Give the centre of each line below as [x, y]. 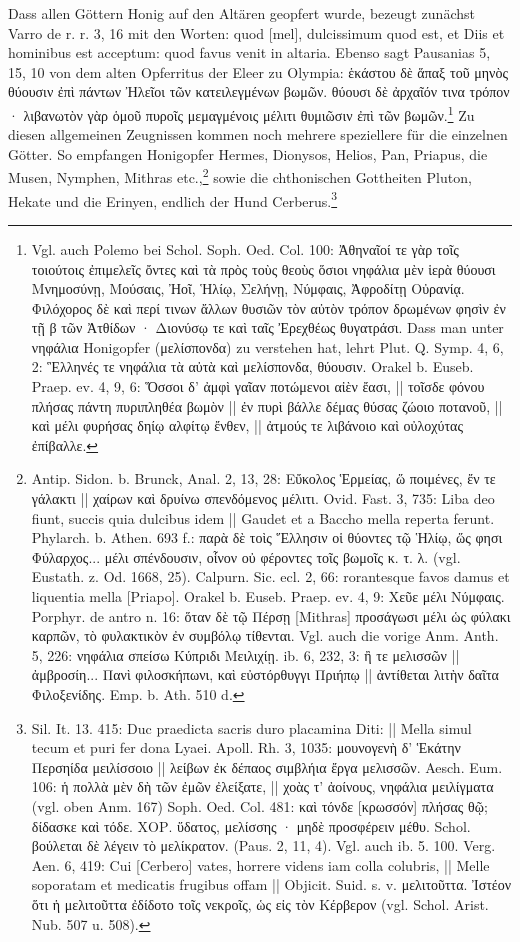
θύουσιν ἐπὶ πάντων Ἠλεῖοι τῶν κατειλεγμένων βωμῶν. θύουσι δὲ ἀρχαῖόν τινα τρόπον [259, 91]
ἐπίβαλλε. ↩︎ [65, 444]
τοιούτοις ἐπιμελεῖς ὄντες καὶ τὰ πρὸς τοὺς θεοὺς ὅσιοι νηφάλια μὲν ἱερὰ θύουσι [263, 268]
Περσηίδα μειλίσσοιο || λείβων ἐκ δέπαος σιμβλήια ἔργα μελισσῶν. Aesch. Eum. [267, 766]
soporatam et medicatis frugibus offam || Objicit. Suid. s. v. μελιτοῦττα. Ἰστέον [271, 884]
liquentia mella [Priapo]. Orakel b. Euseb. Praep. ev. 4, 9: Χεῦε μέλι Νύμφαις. [268, 596]
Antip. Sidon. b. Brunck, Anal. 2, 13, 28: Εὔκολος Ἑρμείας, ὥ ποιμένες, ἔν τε [263, 478]
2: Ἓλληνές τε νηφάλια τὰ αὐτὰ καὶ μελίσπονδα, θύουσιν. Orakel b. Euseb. [252, 366]
